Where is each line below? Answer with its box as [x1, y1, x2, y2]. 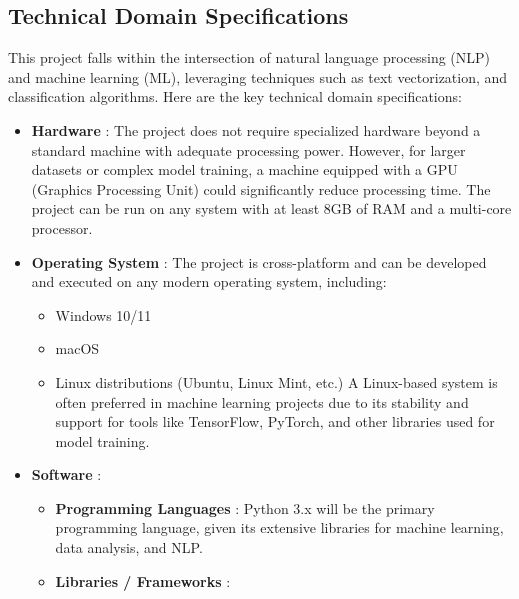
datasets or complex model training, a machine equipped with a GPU [31, 159, 458, 180]
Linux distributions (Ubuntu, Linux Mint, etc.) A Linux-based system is [55, 371, 498, 392]
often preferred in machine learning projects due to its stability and [55, 391, 469, 412]
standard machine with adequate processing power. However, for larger [31, 139, 466, 160]
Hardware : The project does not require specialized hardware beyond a [31, 119, 481, 140]
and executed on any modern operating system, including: [31, 271, 387, 292]
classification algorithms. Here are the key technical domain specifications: [8, 86, 462, 107]
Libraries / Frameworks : [55, 570, 231, 591]
